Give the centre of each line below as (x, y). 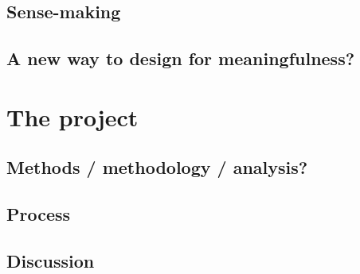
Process (39, 214)
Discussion (51, 260)
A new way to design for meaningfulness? (181, 58)
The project (72, 116)
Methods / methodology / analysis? (157, 167)
